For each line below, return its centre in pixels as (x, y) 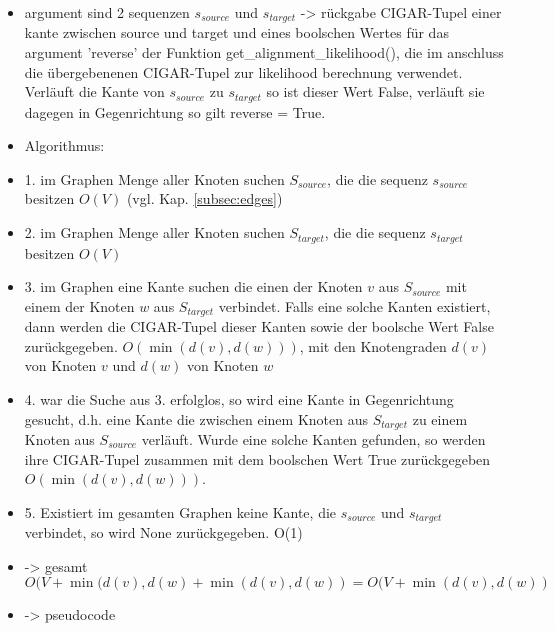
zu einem (440, 418)
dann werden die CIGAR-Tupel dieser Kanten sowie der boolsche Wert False (259, 326)
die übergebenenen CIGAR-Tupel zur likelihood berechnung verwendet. (243, 71)
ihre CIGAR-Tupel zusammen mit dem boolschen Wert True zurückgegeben (257, 458)
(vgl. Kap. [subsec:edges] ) (204, 198)
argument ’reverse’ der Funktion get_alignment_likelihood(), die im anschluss (264, 52)
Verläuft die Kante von (94, 91)
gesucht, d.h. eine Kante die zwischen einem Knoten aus (196, 418)
